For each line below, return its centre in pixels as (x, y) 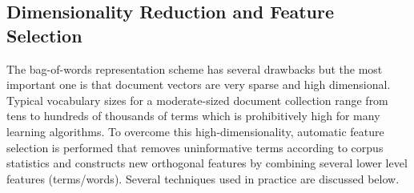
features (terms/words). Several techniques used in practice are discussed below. (203, 178)
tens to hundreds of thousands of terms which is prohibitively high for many (193, 116)
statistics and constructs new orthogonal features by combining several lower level (207, 163)
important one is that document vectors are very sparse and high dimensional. (199, 84)
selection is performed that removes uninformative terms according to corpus (195, 147)
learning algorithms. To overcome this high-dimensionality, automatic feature (195, 131)
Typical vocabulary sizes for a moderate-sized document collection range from (197, 100)
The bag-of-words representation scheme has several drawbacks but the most (195, 68)
